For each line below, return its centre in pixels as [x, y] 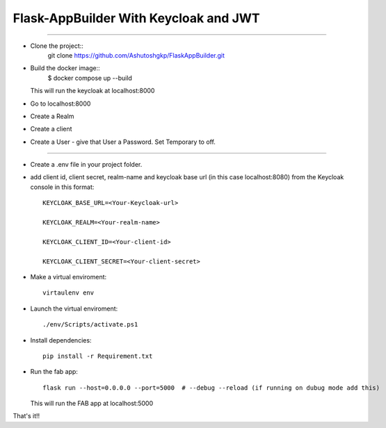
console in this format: [62, 187]
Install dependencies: [61, 340]
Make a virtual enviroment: [69, 277]
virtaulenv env [69, 293]
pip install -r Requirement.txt [98, 356]
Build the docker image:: [65, 68]
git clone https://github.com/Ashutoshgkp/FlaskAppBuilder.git [136, 55]
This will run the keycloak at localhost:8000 [93, 91]
